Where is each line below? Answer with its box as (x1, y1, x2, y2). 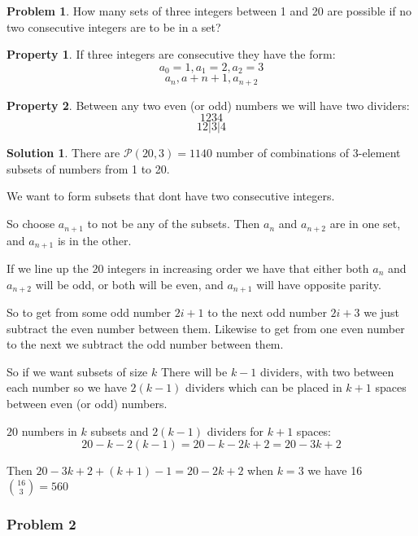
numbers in (21, 422, 77, 439)
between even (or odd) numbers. (7, 394, 168, 411)
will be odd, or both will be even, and (35, 275, 224, 292)
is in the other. (57, 231, 132, 248)
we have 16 (307, 462, 363, 479)
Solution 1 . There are (7, 144, 120, 161)
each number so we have (7, 379, 127, 396)
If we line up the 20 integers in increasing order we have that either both (7, 259, 369, 276)
